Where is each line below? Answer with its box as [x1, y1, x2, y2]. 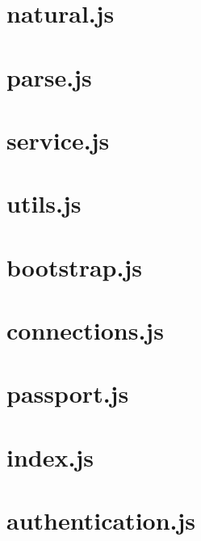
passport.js [6, 377, 129, 410]
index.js [6, 440, 94, 473]
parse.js [6, 60, 92, 93]
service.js [6, 123, 110, 156]
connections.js [6, 314, 164, 347]
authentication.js [6, 504, 196, 537]
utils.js [6, 187, 82, 220]
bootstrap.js [6, 250, 142, 283]
